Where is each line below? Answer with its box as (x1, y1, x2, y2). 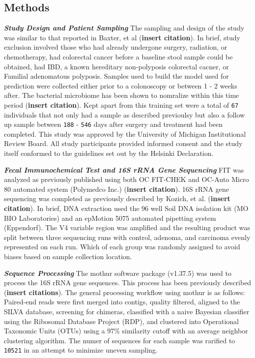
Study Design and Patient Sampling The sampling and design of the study (4, 23, 245, 33)
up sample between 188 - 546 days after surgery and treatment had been (4, 119, 223, 129)
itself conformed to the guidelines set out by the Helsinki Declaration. (4, 148, 214, 158)
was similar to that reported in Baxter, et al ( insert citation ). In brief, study (4, 32, 240, 42)
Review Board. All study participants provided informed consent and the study (4, 138, 243, 149)
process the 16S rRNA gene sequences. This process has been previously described (4, 277, 252, 288)
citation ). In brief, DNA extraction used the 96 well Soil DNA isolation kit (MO (4, 203, 249, 213)
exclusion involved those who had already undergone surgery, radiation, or (4, 42, 227, 52)
